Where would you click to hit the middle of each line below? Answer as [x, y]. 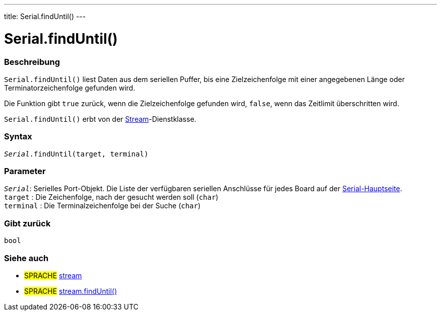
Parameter [25, 171]
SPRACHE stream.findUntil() [71, 291]
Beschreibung [32, 62]
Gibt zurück [27, 223]
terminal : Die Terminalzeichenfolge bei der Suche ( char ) [102, 206]
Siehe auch [26, 258]
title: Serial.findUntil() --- [45, 16]
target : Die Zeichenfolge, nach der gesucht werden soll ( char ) [111, 197]
